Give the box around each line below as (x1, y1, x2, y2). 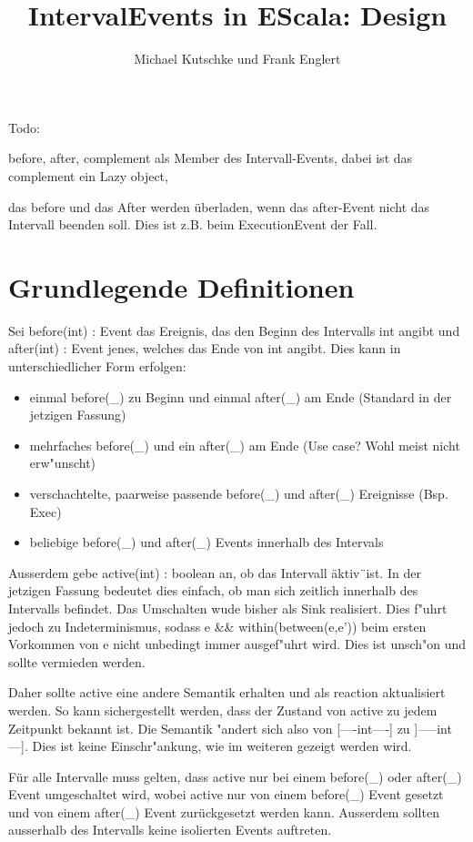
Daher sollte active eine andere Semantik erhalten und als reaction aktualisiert (8, 683, 446, 702)
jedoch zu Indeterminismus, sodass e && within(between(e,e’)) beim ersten (8, 616, 427, 635)
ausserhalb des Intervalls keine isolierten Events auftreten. (8, 820, 332, 839)
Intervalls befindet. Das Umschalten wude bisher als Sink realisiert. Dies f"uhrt (8, 598, 448, 617)
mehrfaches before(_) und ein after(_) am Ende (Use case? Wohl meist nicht (29, 435, 460, 454)
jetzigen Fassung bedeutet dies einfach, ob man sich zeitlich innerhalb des (8, 581, 418, 600)
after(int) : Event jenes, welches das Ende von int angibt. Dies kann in (8, 339, 401, 358)
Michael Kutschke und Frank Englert (134, 49, 341, 68)
